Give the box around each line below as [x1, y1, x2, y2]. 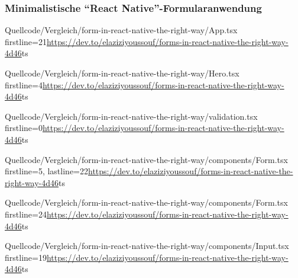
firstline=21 [5, 35, 47, 47]
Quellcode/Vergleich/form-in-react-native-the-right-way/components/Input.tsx [5, 239, 289, 252]
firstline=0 [5, 122, 43, 134]
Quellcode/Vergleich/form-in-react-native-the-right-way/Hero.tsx [5, 67, 239, 79]
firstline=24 [5, 207, 47, 220]
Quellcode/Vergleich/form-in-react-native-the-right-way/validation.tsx [5, 110, 258, 122]
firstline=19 [5, 251, 47, 263]
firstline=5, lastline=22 [5, 165, 88, 177]
